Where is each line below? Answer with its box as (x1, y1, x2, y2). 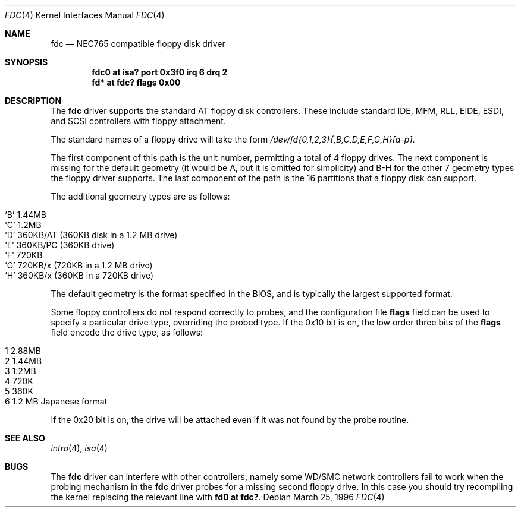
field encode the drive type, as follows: (51, 327, 203, 337)
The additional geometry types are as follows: (51, 191, 230, 201)
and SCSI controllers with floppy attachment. (51, 116, 226, 126)
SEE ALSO (5, 433, 45, 443)
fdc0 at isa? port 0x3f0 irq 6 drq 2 (92, 67, 228, 77)
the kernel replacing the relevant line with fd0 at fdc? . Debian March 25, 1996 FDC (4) (51, 492, 385, 502)
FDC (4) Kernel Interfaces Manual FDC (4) (5, 10, 165, 20)
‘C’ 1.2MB (5, 220, 42, 230)
